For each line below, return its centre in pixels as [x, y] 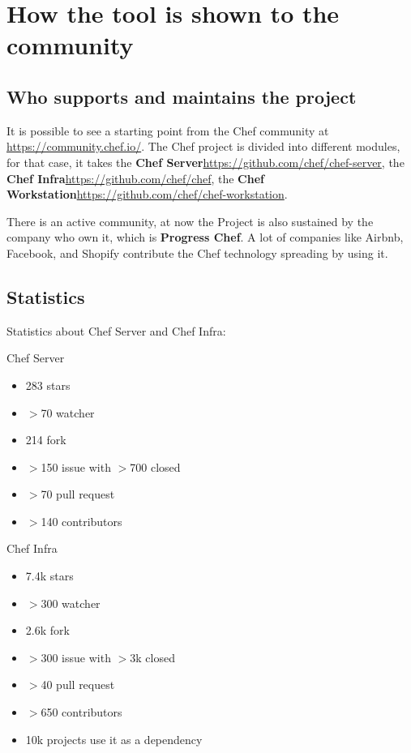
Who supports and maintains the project [182, 96]
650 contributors [81, 712]
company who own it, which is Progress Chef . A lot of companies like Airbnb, [205, 237]
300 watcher [71, 603]
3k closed [152, 657]
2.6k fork [47, 630]
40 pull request [78, 685]
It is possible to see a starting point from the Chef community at [168, 130]
